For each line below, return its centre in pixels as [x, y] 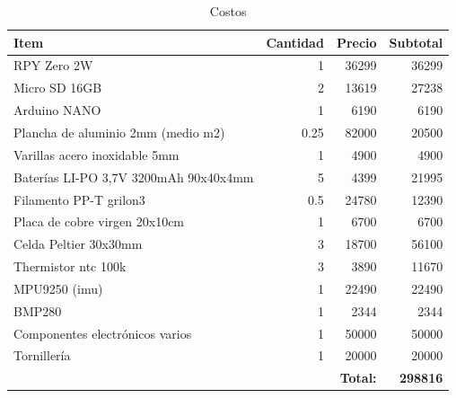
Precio [356, 42]
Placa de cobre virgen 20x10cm [99, 221]
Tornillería [42, 355]
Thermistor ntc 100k [70, 266]
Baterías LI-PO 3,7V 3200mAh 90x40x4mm [134, 177]
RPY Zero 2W [53, 65]
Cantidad [295, 42]
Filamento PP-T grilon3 [79, 199]
